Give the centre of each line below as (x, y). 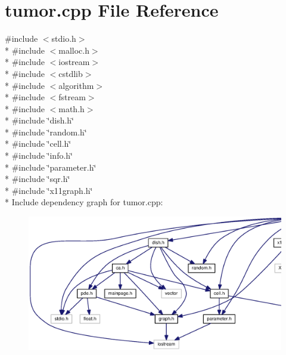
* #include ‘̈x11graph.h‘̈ (49, 190)
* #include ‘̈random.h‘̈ (46, 132)
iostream (74, 62)
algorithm (76, 85)
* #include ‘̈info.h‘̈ (39, 155)
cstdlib (71, 73)
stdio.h (64, 38)
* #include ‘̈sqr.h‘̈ (38, 179)
